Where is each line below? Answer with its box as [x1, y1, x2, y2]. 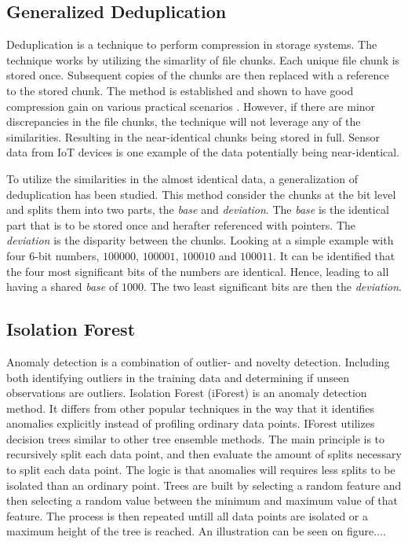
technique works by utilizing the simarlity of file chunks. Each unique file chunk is [6, 51, 400, 68]
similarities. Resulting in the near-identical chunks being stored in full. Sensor [6, 128, 381, 145]
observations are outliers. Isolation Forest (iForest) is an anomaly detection [6, 384, 367, 401]
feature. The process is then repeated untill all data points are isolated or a [6, 507, 369, 524]
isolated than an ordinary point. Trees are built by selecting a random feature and [6, 476, 402, 493]
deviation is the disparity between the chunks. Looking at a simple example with [6, 232, 394, 248]
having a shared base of [6, 278, 118, 295]
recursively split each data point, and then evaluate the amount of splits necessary [6, 446, 402, 462]
